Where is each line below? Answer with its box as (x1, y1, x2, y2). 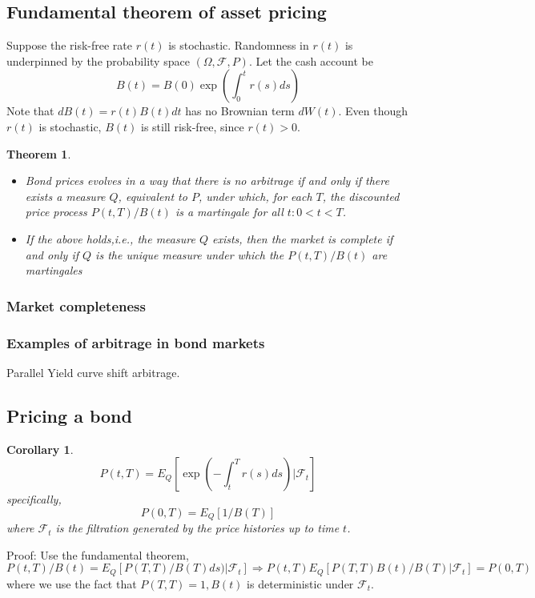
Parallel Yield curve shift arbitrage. (6, 363, 180, 380)
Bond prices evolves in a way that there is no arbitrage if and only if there (25, 172, 389, 189)
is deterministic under (247, 575, 354, 592)
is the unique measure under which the (95, 246, 284, 263)
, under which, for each (198, 187, 312, 204)
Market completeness (6, 295, 146, 315)
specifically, (6, 491, 62, 508)
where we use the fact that (6, 575, 137, 592)
